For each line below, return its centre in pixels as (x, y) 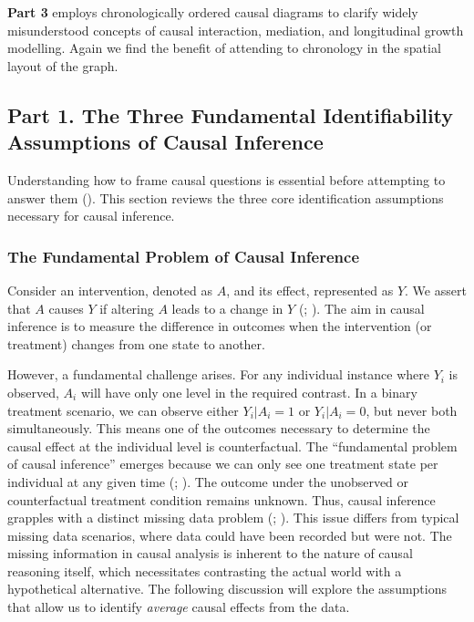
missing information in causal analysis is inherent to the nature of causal (210, 553)
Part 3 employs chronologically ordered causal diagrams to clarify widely (213, 12)
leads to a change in (227, 308)
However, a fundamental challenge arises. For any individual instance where (218, 374)
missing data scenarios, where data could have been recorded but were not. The (230, 535)
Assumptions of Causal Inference (165, 142)
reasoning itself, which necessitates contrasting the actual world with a (205, 570)
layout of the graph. (63, 65)
